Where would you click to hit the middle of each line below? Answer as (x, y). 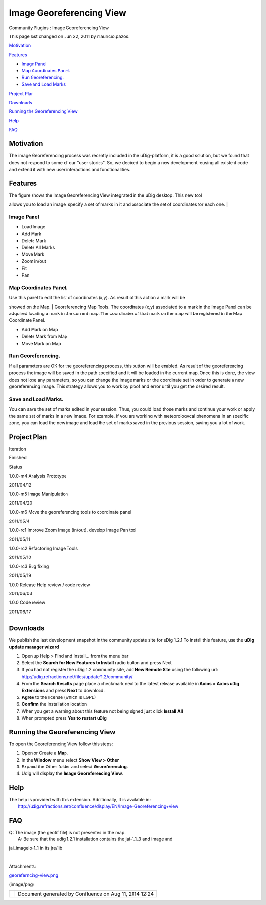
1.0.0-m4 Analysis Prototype (38, 476)
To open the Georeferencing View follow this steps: (61, 744)
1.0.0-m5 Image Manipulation (39, 494)
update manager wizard (34, 647)
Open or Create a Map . (45, 753)
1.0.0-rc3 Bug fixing (29, 566)
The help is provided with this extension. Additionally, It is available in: (80, 800)
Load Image (33, 227)
